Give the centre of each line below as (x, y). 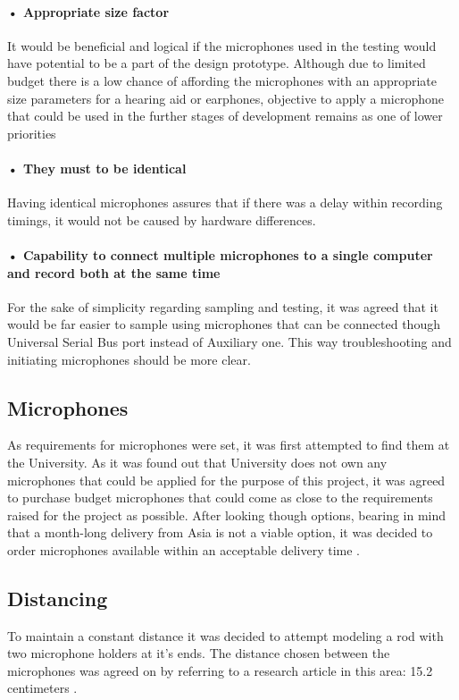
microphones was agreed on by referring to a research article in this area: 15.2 (220, 670)
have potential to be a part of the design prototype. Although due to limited (217, 63)
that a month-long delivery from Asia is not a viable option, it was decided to (220, 532)
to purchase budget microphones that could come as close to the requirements (220, 498)
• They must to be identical (97, 168)
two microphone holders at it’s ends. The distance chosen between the (199, 653)
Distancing (58, 598)
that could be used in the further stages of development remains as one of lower (225, 116)
